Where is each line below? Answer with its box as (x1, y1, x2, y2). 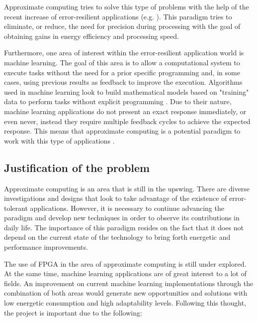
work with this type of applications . (4, 135, 115, 146)
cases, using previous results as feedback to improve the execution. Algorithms (4, 77, 243, 87)
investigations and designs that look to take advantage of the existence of (4, 193, 227, 203)
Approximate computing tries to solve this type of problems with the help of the (4, 1, 249, 11)
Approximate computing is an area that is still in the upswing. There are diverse (4, 183, 250, 193)
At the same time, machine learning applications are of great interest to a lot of (4, 268, 247, 279)
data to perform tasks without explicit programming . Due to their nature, (4, 96, 232, 107)
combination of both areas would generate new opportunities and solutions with (4, 288, 248, 298)
